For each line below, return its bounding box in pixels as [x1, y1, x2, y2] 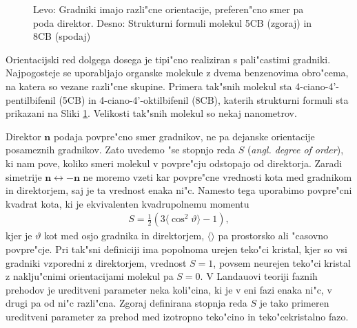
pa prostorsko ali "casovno [218, 228, 328, 243]
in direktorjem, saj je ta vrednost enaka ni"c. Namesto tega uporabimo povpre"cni [6, 183, 352, 197]
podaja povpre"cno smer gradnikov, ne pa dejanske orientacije [53, 129, 315, 143]
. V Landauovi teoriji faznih [200, 269, 318, 283]
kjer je [6, 228, 32, 243]
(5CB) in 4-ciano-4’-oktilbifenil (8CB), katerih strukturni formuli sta [59, 92, 349, 107]
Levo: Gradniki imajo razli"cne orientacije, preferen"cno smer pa [33, 2, 304, 16]
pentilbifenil [6, 92, 56, 107]
